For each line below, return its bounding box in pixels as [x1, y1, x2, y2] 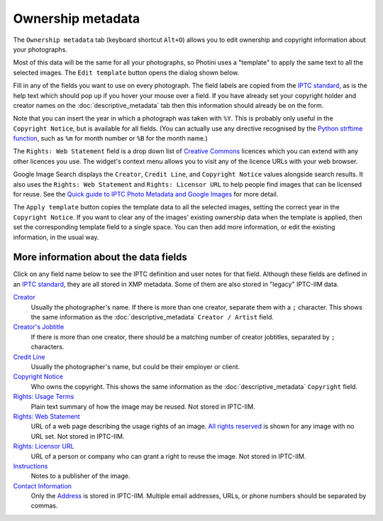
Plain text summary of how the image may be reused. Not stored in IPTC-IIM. [30, 402, 255, 411]
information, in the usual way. [13, 233, 99, 241]
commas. [30, 501, 58, 510]
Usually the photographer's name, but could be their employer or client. [30, 363, 240, 371]
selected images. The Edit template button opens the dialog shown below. [13, 68, 240, 77]
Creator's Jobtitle [13, 323, 65, 331]
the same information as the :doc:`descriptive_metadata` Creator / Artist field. [30, 313, 274, 322]
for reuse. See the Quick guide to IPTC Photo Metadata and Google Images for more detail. [13, 190, 279, 199]
